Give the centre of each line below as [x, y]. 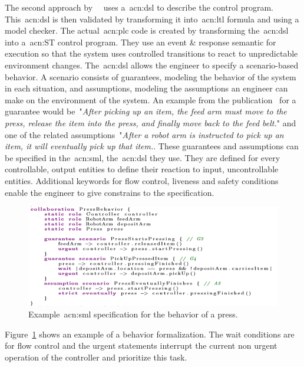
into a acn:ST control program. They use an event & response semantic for [141, 42]
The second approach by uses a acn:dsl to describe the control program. [139, 7]
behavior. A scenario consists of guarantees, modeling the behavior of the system [151, 76]
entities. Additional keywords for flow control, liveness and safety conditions [142, 180]
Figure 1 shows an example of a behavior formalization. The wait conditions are [150, 334]
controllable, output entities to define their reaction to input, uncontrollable [142, 169]
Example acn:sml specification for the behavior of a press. [133, 314]
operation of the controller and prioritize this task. [96, 357]
